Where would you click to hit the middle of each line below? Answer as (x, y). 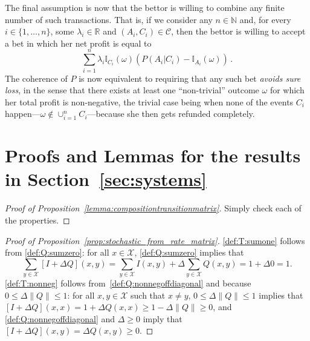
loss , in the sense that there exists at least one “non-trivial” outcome (132, 90)
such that (148, 295)
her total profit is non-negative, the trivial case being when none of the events (149, 101)
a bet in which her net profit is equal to (78, 43)
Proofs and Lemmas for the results (153, 155)
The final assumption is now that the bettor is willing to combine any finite (145, 7)
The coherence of (36, 78)
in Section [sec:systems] (106, 179)
